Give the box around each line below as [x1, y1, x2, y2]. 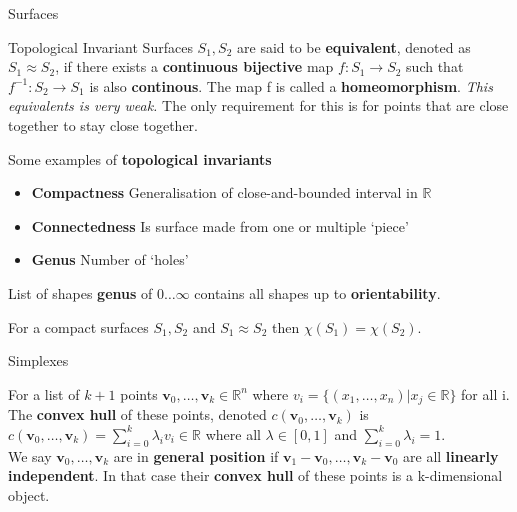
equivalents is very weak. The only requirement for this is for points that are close [8, 95, 509, 116]
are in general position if [113, 445, 279, 466]
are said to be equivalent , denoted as [237, 36, 471, 57]
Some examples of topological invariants [8, 148, 272, 169]
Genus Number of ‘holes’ [31, 249, 189, 270]
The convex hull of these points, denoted [8, 404, 267, 425]
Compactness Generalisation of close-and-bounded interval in [31, 182, 418, 203]
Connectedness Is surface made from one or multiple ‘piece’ [31, 215, 409, 236]
